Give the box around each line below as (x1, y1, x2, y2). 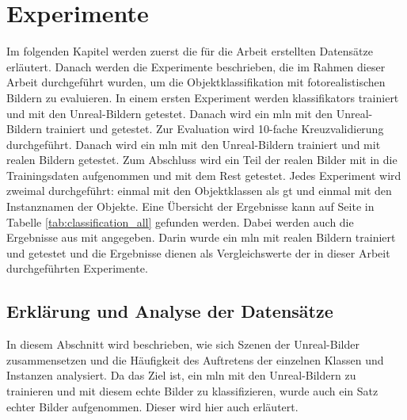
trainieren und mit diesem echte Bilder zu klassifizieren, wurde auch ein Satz (6, 383, 378, 399)
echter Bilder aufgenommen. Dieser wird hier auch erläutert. (6, 398, 299, 414)
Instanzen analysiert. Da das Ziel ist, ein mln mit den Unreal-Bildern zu (6, 367, 356, 384)
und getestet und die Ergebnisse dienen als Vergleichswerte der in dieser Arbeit (6, 244, 390, 261)
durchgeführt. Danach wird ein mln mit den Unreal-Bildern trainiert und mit (6, 136, 381, 152)
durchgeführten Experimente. (6, 260, 148, 277)
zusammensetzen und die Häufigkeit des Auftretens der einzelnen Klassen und (6, 351, 384, 368)
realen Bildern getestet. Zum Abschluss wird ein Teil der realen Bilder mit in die (6, 151, 397, 168)
